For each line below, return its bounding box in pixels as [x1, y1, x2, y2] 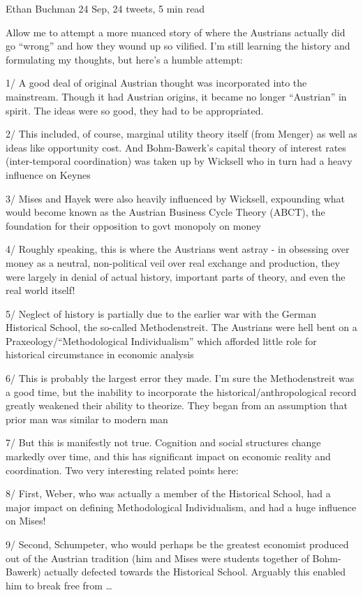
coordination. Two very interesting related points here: [6, 462, 239, 477]
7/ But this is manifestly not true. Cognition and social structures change [6, 435, 321, 450]
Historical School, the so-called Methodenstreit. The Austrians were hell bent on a [6, 320, 357, 335]
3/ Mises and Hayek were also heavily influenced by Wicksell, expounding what [6, 191, 346, 205]
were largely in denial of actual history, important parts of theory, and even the [6, 269, 346, 284]
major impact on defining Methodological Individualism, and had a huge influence [6, 499, 357, 514]
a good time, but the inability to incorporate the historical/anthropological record [6, 384, 357, 399]
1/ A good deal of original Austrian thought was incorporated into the [6, 75, 307, 90]
